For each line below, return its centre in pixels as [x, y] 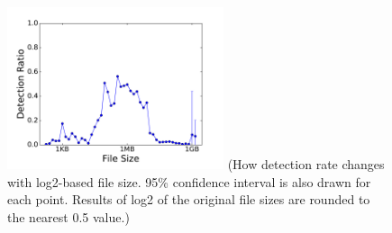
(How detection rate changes [306, 164]
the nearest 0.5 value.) [68, 216]
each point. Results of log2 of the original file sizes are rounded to [189, 199]
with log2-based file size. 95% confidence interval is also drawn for [189, 181]
